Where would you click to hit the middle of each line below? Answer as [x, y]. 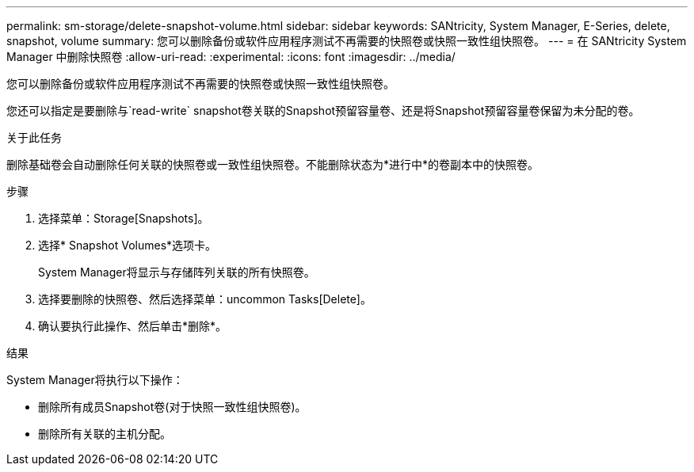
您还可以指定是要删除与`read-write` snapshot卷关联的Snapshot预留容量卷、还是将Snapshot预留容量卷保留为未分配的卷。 [323, 110]
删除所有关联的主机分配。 [105, 434]
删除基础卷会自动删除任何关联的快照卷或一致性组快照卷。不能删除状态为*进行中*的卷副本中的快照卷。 [273, 164]
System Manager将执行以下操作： [95, 380]
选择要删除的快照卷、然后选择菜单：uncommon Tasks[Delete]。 [205, 299]
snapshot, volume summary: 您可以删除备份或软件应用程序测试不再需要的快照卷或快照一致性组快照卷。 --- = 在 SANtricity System [347, 41]
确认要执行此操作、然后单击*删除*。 [133, 326]
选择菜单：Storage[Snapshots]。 [124, 218]
